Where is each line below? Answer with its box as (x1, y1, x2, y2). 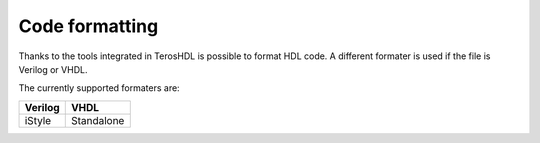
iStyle (24, 113, 52, 127)
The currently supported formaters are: (18, 82, 180, 94)
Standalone (70, 113, 125, 127)
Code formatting (18, 15, 159, 37)
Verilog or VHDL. (18, 63, 88, 75)
